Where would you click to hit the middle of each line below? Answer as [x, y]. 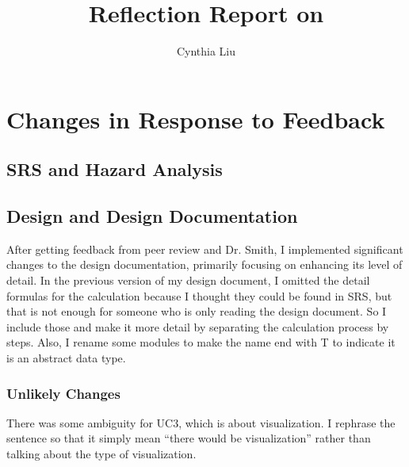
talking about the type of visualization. [101, 454]
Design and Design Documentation [152, 216]
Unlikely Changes [63, 393]
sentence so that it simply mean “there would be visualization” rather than [189, 438]
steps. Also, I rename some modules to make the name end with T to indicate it [201, 342]
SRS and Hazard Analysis [115, 169]
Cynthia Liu [206, 51]
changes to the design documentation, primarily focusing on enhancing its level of [204, 264]
